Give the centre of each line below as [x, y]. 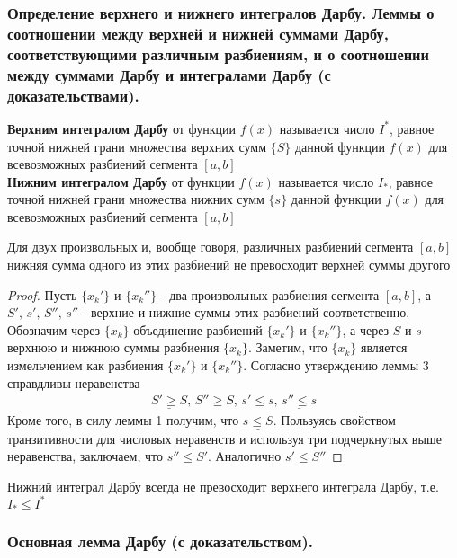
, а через [366, 329]
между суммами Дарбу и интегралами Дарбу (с [169, 74]
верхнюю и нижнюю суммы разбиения [113, 347]
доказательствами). [73, 95]
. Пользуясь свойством [334, 420]
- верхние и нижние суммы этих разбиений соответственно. [246, 312]
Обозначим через [54, 329]
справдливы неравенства [74, 382]
